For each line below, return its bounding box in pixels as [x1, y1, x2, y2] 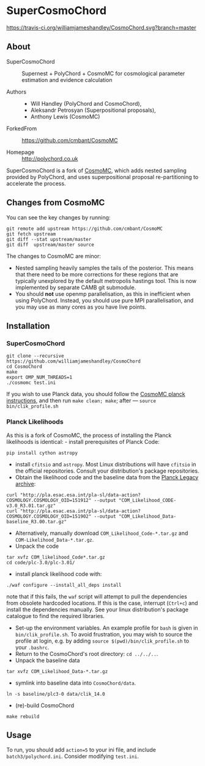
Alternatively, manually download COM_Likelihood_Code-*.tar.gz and [15, 529, 188, 537]
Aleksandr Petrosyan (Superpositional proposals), [30, 106, 156, 114]
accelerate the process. [6, 180, 66, 187]
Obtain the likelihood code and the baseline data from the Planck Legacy [15, 473, 199, 481]
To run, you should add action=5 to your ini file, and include [6, 746, 156, 754]
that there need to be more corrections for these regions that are [15, 270, 179, 278]
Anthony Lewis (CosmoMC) [30, 112, 100, 120]
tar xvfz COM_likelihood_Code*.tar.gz [6, 554, 105, 560]
